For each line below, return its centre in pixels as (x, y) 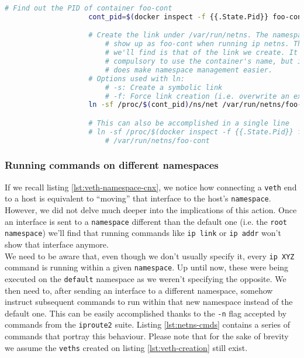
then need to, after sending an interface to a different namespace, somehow (139, 290)
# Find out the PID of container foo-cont (89, 8)
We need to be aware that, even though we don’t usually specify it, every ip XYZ (150, 256)
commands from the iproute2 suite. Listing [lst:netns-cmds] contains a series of (147, 324)
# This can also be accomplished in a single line (189, 123)
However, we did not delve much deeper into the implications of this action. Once (151, 210)
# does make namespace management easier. (189, 70)
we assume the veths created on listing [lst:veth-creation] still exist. (126, 347)
